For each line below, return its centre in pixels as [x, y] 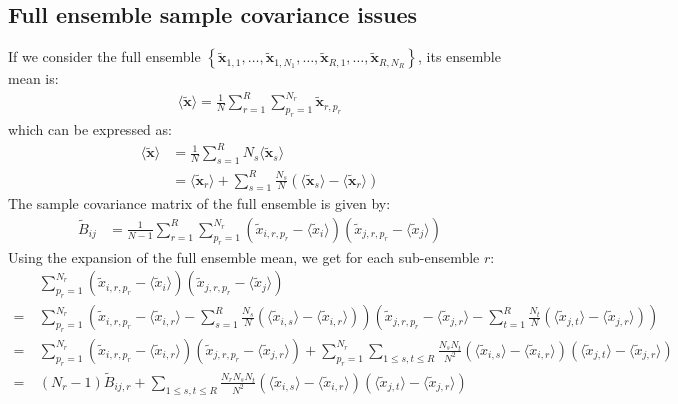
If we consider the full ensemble [104, 56]
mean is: [33, 78]
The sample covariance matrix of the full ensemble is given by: [199, 203]
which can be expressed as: [90, 129]
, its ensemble [459, 56]
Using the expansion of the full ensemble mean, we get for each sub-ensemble [244, 256]
